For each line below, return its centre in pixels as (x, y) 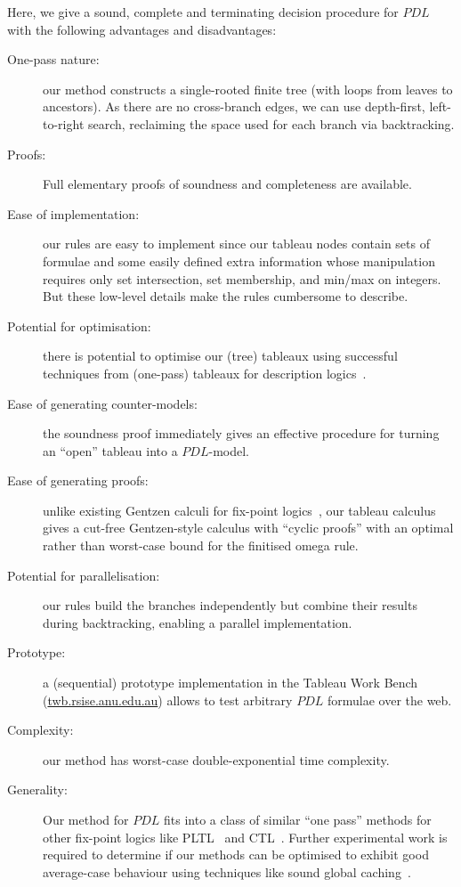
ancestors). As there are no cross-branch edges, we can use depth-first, (234, 106)
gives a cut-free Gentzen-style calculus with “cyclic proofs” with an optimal (248, 528)
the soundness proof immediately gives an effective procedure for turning (241, 433)
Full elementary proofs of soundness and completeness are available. (227, 184)
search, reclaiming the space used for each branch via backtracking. (271, 123)
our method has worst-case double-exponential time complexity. (216, 759)
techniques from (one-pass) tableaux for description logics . (205, 373)
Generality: (37, 789)
